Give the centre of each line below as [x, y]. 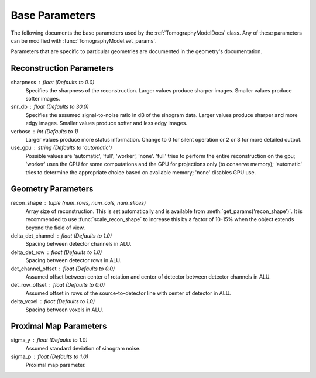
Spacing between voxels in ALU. [64, 310]
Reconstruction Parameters [62, 68]
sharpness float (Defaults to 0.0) [53, 83]
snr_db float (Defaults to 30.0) [50, 107]
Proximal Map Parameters [59, 326]
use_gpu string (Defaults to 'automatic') [61, 148]
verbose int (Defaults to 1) [44, 131]
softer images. [43, 99]
